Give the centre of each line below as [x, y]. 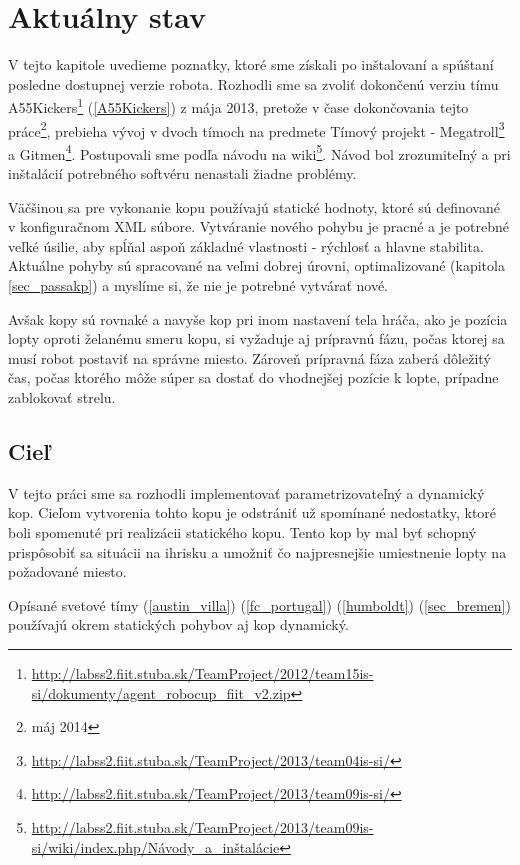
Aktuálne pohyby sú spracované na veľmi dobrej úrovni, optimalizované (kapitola [256, 265]
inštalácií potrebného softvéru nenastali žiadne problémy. [182, 173]
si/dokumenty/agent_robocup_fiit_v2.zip [161, 692]
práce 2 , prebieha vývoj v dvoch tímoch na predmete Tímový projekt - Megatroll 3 [256, 129]
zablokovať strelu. [62, 397]
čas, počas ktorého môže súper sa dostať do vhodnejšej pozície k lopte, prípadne [253, 377]
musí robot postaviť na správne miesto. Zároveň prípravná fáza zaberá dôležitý [249, 357]
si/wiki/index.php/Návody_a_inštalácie [155, 846]
